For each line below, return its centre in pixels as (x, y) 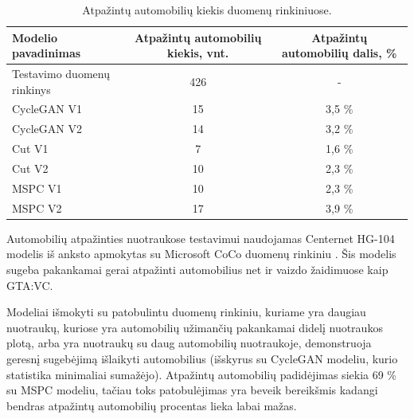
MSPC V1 (37, 188)
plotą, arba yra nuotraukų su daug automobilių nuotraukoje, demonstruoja (189, 343)
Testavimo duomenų (61, 74)
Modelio (35, 37)
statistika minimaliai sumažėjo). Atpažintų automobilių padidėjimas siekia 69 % (202, 374)
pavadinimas (47, 53)
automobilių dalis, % (339, 53)
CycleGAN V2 (47, 129)
